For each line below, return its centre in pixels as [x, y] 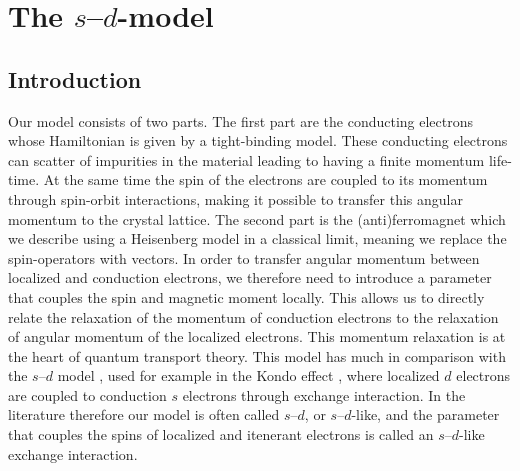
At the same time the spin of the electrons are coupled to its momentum [265, 179]
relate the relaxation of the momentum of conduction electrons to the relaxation [253, 316]
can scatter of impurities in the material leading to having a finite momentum [246, 159]
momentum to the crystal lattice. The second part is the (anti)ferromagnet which [257, 218]
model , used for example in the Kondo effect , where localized [248, 375]
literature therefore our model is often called [144, 414]
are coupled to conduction [87, 394]
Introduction [75, 78]
